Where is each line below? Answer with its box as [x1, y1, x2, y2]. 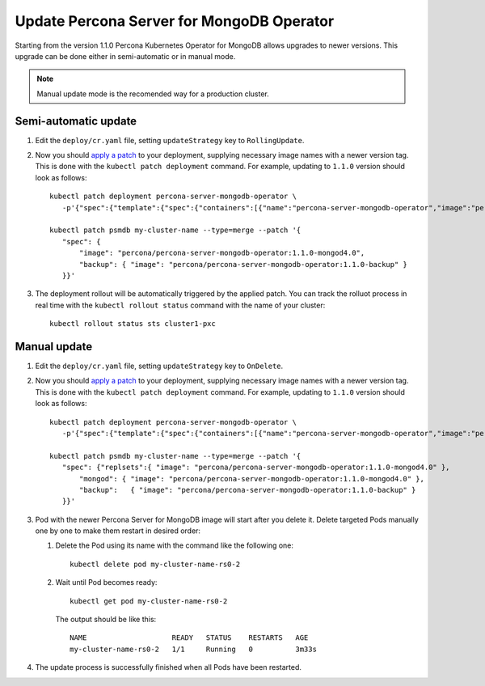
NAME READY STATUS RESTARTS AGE [70, 633, 309, 642]
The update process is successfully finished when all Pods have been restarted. [35, 663, 302, 672]
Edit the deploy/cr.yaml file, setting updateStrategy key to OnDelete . [35, 361, 284, 371]
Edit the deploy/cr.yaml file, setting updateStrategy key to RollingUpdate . [35, 135, 305, 145]
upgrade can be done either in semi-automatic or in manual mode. [15, 51, 236, 61]
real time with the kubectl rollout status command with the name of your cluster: [35, 300, 326, 310]
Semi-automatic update [15, 114, 137, 128]
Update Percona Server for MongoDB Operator [15, 12, 335, 30]
